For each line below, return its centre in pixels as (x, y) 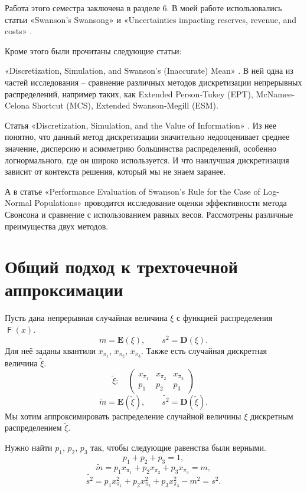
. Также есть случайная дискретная (204, 350)
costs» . (19, 31)
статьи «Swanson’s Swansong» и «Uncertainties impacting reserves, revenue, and (151, 19)
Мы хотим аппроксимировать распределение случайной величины (123, 416)
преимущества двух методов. (57, 226)
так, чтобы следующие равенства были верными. (178, 447)
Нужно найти (29, 447)
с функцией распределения (225, 318)
